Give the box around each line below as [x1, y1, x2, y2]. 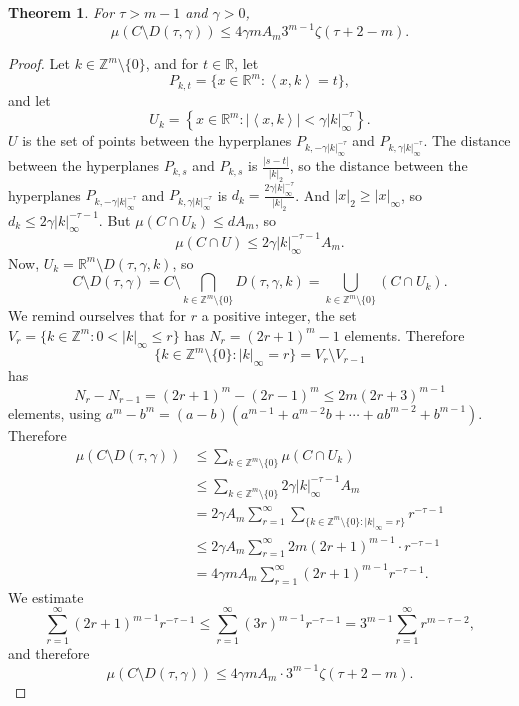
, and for [145, 53, 199, 74]
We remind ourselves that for [8, 305, 186, 326]
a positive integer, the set [201, 305, 357, 326]
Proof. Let [8, 53, 70, 74]
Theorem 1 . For [8, 2, 115, 22]
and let [8, 89, 51, 110]
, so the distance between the [289, 155, 468, 176]
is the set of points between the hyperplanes [22, 130, 292, 151]
